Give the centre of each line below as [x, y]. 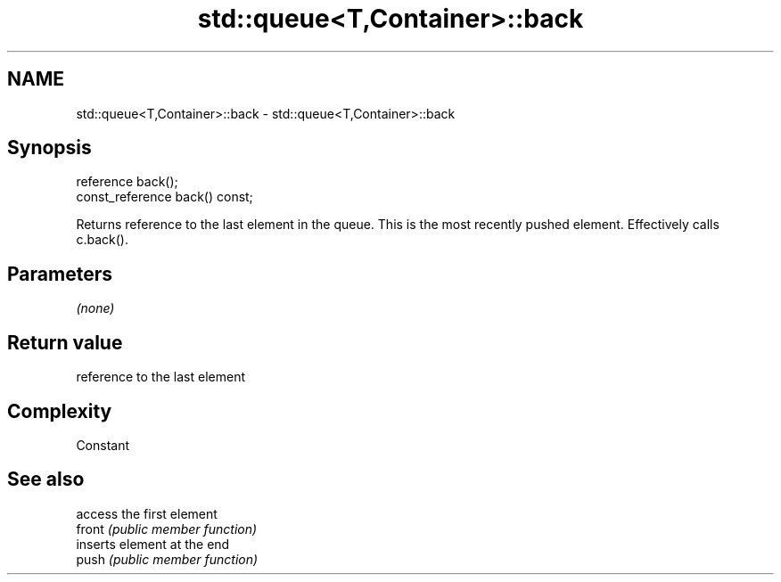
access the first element [147, 513]
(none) [95, 308]
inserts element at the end [153, 544]
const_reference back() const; [164, 197]
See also [46, 480]
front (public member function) [167, 529]
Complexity [60, 411]
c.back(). [102, 240]
